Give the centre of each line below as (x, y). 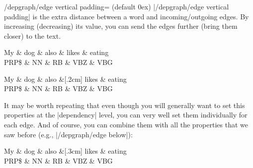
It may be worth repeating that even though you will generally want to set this (125, 105)
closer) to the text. (33, 35)
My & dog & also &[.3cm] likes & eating (65, 151)
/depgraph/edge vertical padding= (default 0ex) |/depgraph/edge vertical (117, 6)
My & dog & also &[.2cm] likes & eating (65, 79)
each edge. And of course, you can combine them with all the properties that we (126, 124)
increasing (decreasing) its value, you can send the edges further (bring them (121, 26)
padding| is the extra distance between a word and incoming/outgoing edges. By (126, 16)
